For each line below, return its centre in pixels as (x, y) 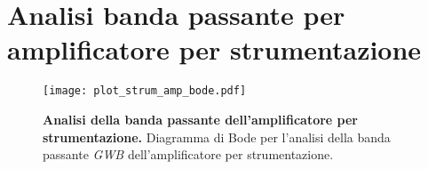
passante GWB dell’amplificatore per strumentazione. (188, 154)
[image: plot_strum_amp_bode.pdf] (145, 91)
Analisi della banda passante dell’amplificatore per (201, 119)
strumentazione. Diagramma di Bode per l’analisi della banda (217, 137)
